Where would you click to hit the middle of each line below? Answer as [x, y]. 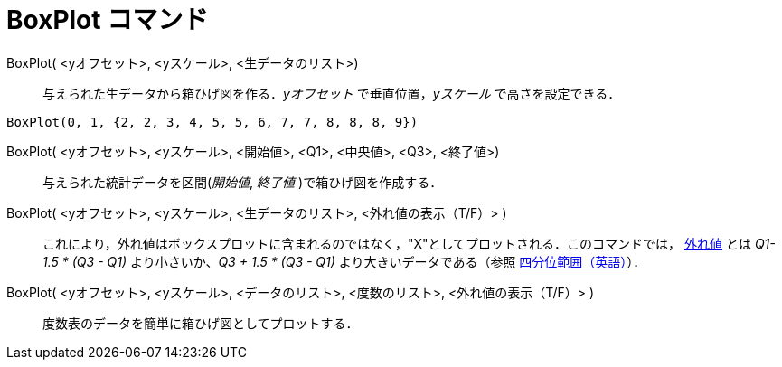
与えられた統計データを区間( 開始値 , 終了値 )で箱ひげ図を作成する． [243, 182]
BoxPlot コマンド [108, 20]
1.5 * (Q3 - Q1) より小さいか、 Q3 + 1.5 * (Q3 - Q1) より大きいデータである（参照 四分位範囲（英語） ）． [344, 261]
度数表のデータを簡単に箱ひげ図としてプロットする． [201, 323]
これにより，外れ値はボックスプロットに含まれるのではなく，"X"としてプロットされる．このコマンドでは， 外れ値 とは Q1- [409, 243]
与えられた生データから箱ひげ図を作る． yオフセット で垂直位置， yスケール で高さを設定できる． [332, 93]
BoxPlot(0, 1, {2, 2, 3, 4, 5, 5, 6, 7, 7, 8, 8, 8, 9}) [212, 122]
